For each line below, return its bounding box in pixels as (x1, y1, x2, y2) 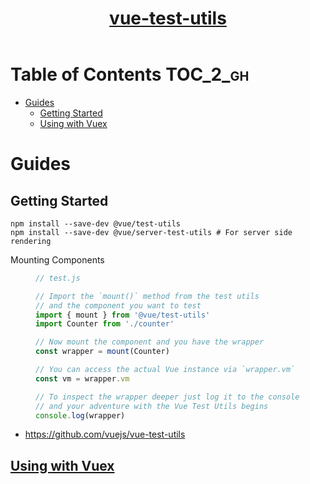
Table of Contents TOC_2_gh (10, 63, 250, 86)
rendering (10, 236, 52, 246)
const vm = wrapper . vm (35, 373, 130, 384)
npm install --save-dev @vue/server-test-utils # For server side (10, 227, 293, 237)
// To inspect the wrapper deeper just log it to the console (35, 392, 300, 402)
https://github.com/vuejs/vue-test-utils (24, 428, 186, 441)
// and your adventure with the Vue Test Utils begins (35, 401, 269, 411)
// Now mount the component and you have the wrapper (35, 337, 265, 347)
